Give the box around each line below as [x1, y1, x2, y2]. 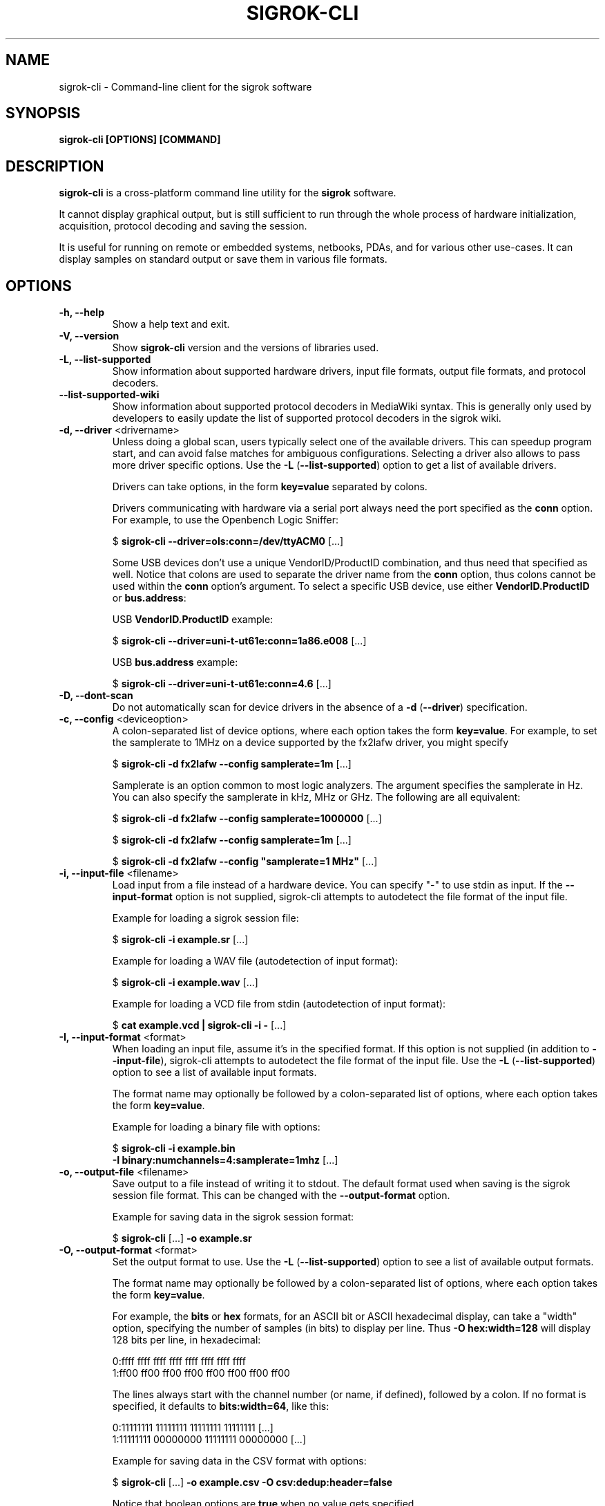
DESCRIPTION [6, 157, 104, 175]
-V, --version [59, 330, 119, 342]
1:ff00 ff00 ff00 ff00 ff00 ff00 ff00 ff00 [112, 1367, 290, 1379]
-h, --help [59, 306, 104, 319]
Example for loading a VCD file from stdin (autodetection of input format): [112, 998, 446, 1010]
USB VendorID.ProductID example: [112, 613, 273, 626]
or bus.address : [112, 592, 186, 604]
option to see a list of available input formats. [112, 1066, 317, 1079]
